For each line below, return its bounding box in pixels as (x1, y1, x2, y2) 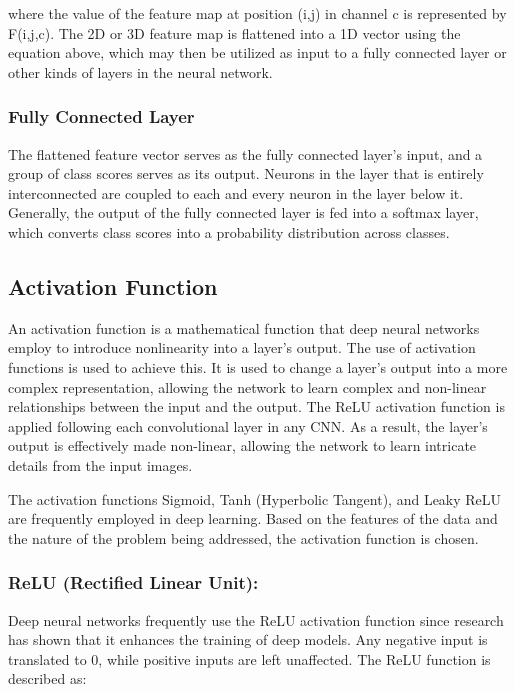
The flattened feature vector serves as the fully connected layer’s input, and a (8, 143, 483, 164)
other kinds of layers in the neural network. (8, 61, 273, 82)
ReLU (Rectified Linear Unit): (8, 570, 259, 595)
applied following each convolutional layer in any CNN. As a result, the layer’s (8, 415, 488, 436)
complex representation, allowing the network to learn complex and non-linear (8, 376, 487, 397)
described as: (8, 668, 87, 689)
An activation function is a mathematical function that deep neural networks (8, 317, 480, 338)
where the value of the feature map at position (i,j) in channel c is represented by (8, 3, 507, 23)
